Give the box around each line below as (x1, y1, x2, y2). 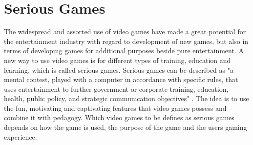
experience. (4, 131, 37, 142)
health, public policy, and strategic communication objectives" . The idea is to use (4, 93, 249, 104)
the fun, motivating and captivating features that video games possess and (4, 103, 227, 113)
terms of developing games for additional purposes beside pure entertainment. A (4, 45, 244, 56)
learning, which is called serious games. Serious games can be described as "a (4, 64, 233, 75)
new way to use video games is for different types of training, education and (4, 55, 231, 65)
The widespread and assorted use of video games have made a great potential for (4, 26, 246, 37)
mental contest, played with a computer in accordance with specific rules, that (4, 74, 238, 84)
